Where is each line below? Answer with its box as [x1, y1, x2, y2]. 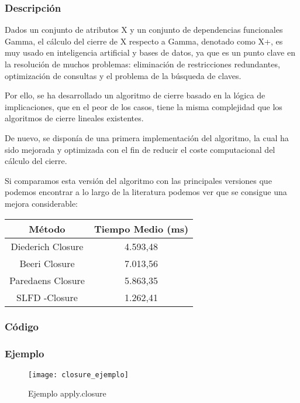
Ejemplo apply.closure [28, 387, 106, 399]
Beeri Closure [19, 256, 75, 270]
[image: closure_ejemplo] [28, 370, 129, 379]
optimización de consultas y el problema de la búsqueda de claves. [5, 69, 242, 81]
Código [5, 319, 39, 334]
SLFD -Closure [16, 290, 78, 304]
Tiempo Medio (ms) [94, 221, 189, 235]
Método [29, 221, 65, 235]
